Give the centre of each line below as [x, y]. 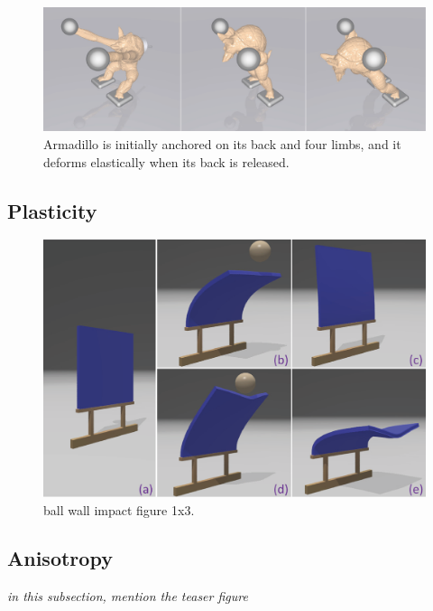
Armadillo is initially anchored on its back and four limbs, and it [222, 144]
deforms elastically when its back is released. [166, 161]
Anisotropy [60, 558]
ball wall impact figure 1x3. [119, 509]
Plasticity [52, 210]
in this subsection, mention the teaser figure [128, 596]
